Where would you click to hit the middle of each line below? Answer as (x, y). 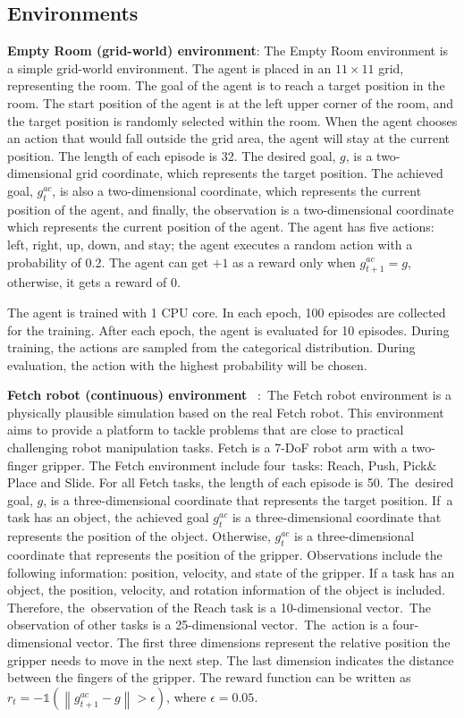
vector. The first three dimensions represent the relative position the (263, 642)
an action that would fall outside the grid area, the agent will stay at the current (228, 138)
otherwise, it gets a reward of (87, 282)
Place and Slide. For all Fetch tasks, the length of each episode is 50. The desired (231, 482)
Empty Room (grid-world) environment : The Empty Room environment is (228, 51)
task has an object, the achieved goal (108, 517)
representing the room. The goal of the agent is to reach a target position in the (226, 85)
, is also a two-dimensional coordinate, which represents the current (237, 190)
